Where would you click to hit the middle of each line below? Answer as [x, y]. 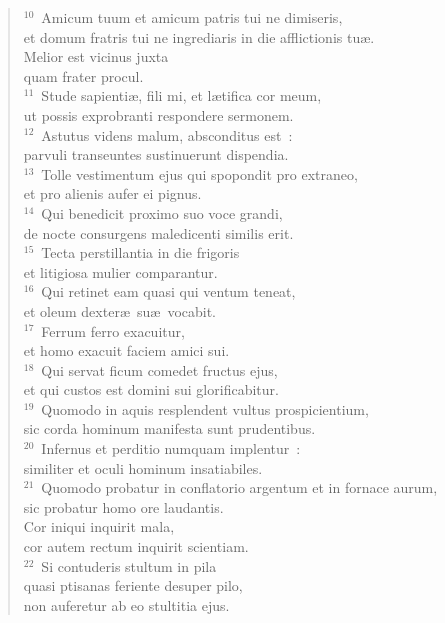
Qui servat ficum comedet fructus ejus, [159, 369]
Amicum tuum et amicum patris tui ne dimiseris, [192, 17]
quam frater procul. [83, 75]
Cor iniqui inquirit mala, [99, 526]
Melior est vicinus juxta [96, 56]
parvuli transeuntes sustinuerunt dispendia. [156, 154]
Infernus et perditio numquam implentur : [171, 448]
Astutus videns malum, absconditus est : [167, 134]
